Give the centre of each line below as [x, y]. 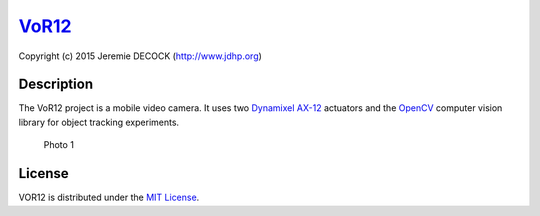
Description [56, 84]
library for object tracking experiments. [99, 122]
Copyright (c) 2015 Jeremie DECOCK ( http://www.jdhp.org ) [140, 56]
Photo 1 [59, 145]
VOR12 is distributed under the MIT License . [109, 197]
